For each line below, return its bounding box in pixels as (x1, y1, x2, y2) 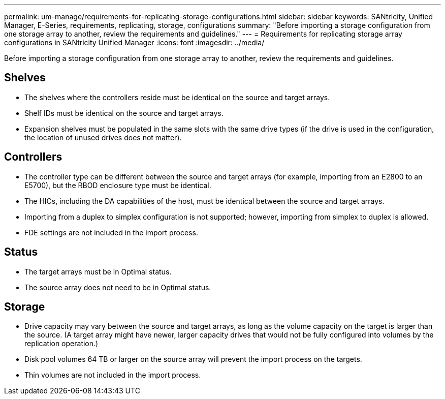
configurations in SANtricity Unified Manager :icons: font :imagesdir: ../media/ (4, 38, 265, 47)
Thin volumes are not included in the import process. (24, 371, 201, 380)
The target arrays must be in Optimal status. (24, 267, 172, 276)
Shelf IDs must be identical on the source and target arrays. (24, 108, 224, 117)
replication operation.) (24, 339, 99, 348)
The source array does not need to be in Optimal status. (24, 283, 211, 292)
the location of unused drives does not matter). (24, 133, 182, 142)
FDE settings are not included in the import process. (24, 228, 198, 237)
